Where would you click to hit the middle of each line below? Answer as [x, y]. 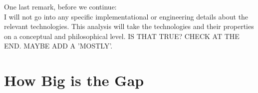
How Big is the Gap [74, 80]
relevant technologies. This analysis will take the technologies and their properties [129, 26]
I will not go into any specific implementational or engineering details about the [126, 16]
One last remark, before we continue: [60, 6]
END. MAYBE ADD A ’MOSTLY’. [58, 46]
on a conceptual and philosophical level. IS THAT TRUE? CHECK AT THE [122, 36]
